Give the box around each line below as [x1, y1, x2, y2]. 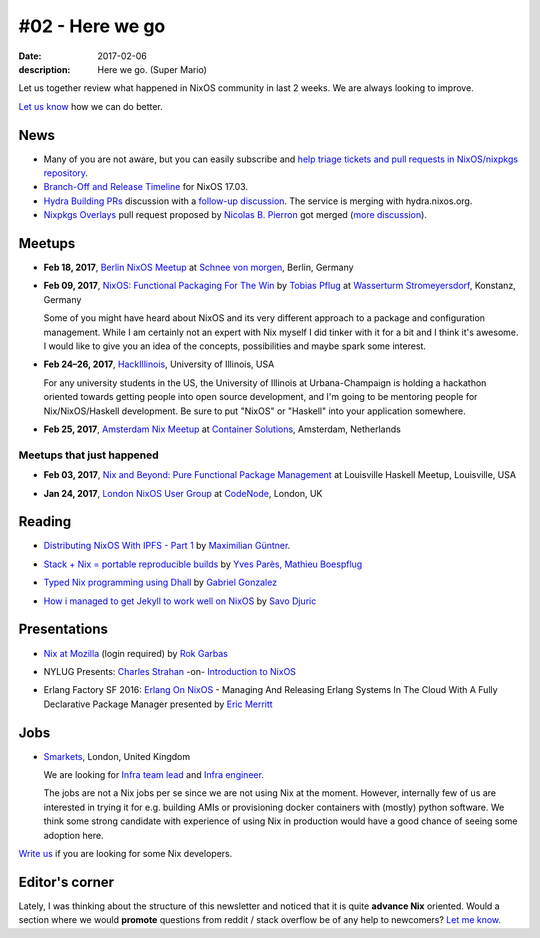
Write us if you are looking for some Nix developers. [18, 847, 233, 859]
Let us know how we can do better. [18, 100, 164, 112]
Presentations [18, 621, 109, 638]
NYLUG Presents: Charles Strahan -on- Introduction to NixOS [43, 665, 297, 677]
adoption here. [43, 829, 104, 841]
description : [18, 63, 71, 75]
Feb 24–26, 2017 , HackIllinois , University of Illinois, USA [43, 358, 275, 370]
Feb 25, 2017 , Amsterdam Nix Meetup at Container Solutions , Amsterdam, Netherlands [43, 423, 402, 435]
